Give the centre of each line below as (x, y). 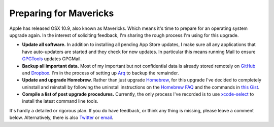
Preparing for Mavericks (62, 13)
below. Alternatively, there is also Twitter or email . (61, 118)
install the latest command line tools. (60, 101)
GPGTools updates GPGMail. (52, 59)
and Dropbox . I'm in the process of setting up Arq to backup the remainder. (100, 73)
